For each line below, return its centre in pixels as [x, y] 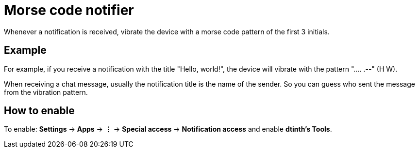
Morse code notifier [69, 10]
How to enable [39, 111]
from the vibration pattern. [46, 92]
